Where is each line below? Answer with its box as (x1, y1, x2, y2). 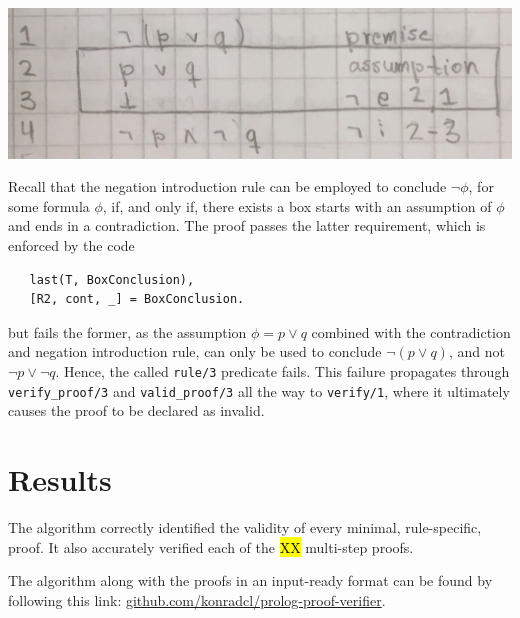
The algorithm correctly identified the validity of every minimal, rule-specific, (8, 516, 482, 537)
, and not (448, 341, 505, 362)
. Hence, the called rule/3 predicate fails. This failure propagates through (55, 360, 510, 381)
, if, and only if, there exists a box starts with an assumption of (102, 195, 492, 216)
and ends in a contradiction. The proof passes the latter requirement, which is (8, 215, 486, 236)
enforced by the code (8, 234, 135, 255)
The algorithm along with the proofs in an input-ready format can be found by (8, 570, 493, 591)
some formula (8, 195, 90, 216)
